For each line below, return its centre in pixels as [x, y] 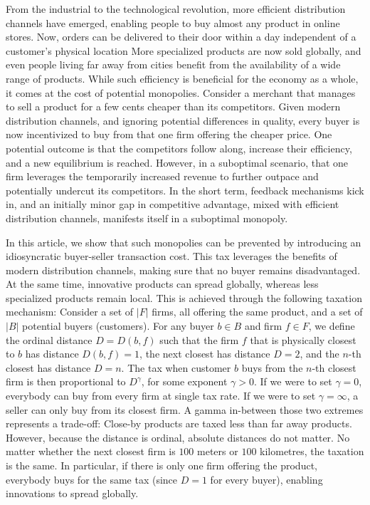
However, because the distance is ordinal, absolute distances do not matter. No [178, 437]
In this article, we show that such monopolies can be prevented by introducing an [184, 242]
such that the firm [199, 339]
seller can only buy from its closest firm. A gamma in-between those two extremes [185, 409]
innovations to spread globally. [72, 493]
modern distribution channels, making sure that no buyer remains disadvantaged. [183, 270]
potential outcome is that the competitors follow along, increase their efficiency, [179, 148]
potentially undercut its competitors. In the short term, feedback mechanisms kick [185, 190]
